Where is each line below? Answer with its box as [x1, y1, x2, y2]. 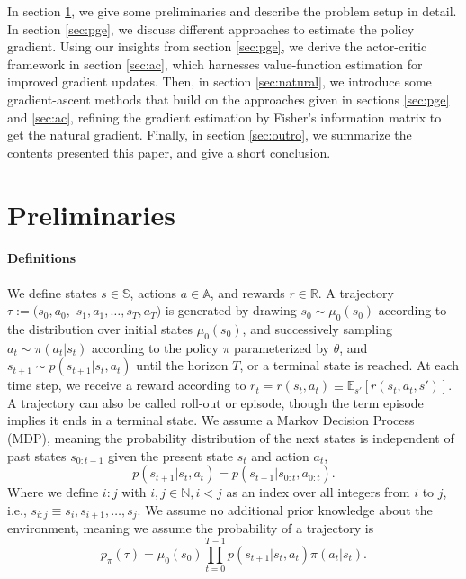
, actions [130, 283, 177, 302]
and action [251, 446, 309, 465]
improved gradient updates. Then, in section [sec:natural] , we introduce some [7, 72, 432, 91]
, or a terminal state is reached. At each [239, 356, 460, 375]
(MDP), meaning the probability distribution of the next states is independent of [7, 429, 454, 448]
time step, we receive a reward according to [7, 375, 246, 394]
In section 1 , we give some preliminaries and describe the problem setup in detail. [7, 2, 457, 20]
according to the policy [91, 338, 219, 357]
